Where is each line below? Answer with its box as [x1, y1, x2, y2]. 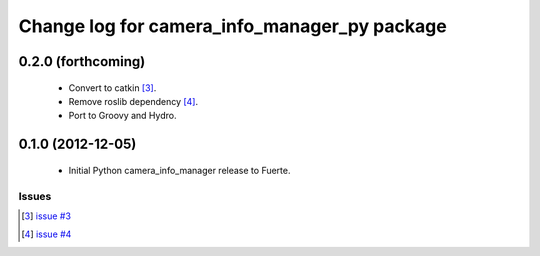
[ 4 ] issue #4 [21, 228, 72, 240]
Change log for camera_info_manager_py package [18, 15, 447, 37]
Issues [18, 189, 52, 203]
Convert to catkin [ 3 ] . [68, 81, 157, 94]
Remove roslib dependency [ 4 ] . [68, 95, 199, 107]
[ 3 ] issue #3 [21, 210, 72, 222]
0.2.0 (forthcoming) [18, 53, 146, 70]
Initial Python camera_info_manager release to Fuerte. [68, 164, 291, 176]
